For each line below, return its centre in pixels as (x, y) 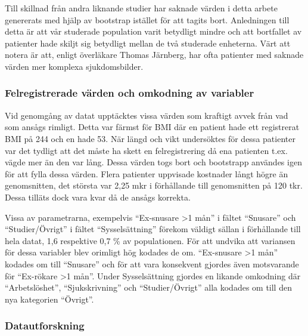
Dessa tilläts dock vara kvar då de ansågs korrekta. (98, 197)
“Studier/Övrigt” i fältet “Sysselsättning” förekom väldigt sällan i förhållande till (153, 229)
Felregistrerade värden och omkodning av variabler (130, 93)
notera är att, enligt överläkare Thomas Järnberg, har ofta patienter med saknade (154, 55)
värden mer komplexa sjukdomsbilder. (74, 66)
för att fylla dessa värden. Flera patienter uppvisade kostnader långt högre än (147, 173)
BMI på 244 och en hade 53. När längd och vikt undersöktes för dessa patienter (150, 138)
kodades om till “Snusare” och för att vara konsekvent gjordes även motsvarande (152, 263)
